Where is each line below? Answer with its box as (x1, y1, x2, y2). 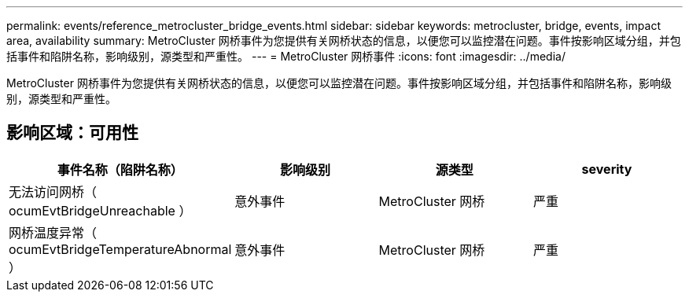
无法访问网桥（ (9, 183, 98, 200)
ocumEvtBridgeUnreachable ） (9, 202, 192, 219)
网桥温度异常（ (9, 224, 98, 241)
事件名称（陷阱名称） (57, 161, 183, 178)
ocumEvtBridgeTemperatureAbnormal (9, 241, 232, 257)
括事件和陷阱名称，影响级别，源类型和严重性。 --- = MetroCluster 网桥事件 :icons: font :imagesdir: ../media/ (6, 50, 566, 63)
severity (581, 160, 632, 177)
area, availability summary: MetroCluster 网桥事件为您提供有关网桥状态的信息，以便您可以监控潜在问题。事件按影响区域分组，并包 (6, 34, 681, 47)
